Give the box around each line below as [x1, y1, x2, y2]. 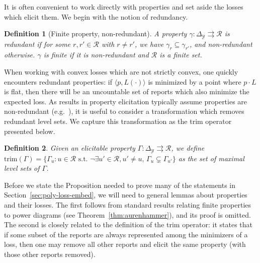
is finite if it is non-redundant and [43, 49, 149, 60]
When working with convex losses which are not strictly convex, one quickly [4, 67, 238, 77]
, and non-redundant [189, 38, 252, 49]
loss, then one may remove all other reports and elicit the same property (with [4, 239, 246, 249]
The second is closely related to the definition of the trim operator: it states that [4, 219, 253, 230]
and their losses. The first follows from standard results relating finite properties [4, 200, 251, 210]
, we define [171, 143, 205, 153]
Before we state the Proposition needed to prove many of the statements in [4, 179, 236, 190]
